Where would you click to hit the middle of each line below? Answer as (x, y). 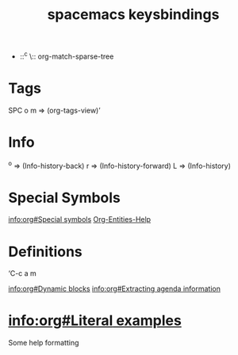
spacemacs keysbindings (133, 15)
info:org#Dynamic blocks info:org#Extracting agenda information (114, 289)
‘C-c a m (23, 273)
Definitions (46, 252)
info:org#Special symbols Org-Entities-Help (80, 219)
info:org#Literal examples (95, 321)
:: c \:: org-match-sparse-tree (67, 55)
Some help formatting (44, 343)
